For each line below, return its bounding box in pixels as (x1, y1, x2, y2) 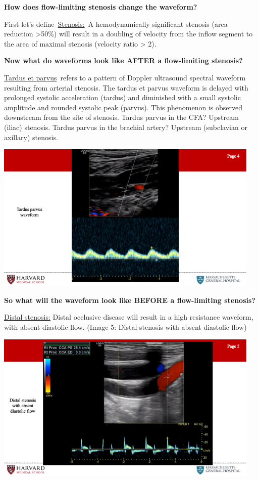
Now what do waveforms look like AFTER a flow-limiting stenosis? (4, 55, 243, 66)
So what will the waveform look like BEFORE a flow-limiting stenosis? (4, 294, 255, 305)
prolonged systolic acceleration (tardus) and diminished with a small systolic (4, 92, 241, 103)
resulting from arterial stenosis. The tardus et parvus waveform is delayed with (4, 82, 248, 93)
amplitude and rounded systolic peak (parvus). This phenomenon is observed (4, 102, 242, 112)
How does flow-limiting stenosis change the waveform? (4, 2, 197, 12)
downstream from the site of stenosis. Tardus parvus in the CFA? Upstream (4, 112, 239, 122)
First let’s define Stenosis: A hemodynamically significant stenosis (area (4, 18, 228, 29)
